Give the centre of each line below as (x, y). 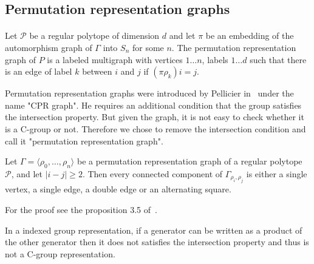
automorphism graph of (49, 47)
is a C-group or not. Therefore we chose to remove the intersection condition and (155, 128)
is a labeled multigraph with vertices (115, 59)
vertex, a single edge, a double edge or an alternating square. (118, 189)
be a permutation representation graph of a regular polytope (189, 161)
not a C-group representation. (60, 253)
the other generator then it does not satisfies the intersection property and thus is (157, 242)
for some (148, 47)
